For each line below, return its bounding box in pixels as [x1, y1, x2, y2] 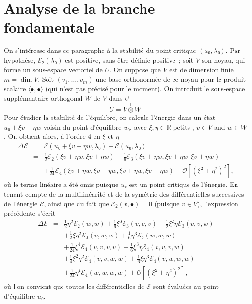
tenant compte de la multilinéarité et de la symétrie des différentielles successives [4, 188, 244, 199]
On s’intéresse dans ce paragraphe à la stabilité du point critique [4, 45, 196, 55]
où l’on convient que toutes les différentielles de [4, 281, 144, 291]
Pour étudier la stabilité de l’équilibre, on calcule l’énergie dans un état [4, 112, 216, 122]
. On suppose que [109, 64, 161, 74]
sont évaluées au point [153, 281, 219, 291]
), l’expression [197, 198, 238, 208]
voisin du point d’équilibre [43, 121, 122, 132]
